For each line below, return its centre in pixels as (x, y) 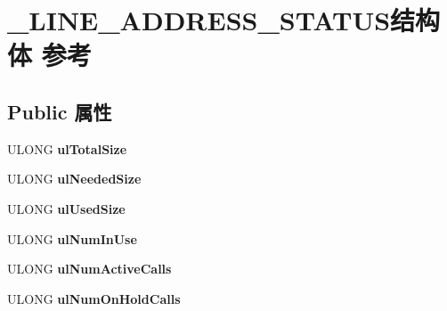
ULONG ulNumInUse (72, 238)
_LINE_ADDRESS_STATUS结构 (224, 20)
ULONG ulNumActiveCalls (89, 269)
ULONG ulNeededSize (74, 179)
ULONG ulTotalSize (67, 148)
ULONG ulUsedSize (66, 208)
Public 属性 (60, 111)
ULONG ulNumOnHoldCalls (94, 298)
